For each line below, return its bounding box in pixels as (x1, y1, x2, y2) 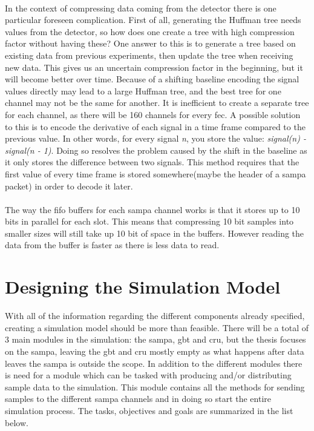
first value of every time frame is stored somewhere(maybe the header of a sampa (5, 167, 306, 180)
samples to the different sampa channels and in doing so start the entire (5, 392, 272, 405)
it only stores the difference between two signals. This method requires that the (5, 156, 299, 168)
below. (5, 416, 28, 429)
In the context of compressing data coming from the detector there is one (5, 1, 276, 14)
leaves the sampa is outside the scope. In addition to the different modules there (5, 357, 303, 369)
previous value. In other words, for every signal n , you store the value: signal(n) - (5, 132, 306, 145)
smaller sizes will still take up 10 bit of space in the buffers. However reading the (5, 226, 304, 239)
